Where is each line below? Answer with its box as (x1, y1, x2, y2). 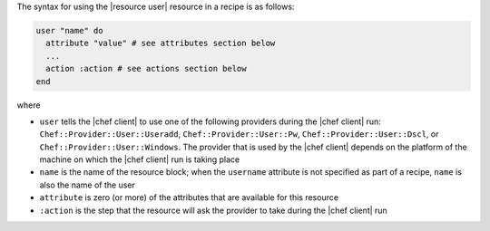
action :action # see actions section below (45, 63, 247, 74)
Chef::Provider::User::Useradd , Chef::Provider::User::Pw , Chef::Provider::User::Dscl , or (39, 129, 439, 140)
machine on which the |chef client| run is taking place (39, 154, 240, 165)
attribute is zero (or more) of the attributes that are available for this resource (39, 192, 339, 203)
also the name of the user (39, 179, 135, 190)
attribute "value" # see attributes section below (45, 38, 276, 49)
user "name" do (35, 25, 103, 35)
